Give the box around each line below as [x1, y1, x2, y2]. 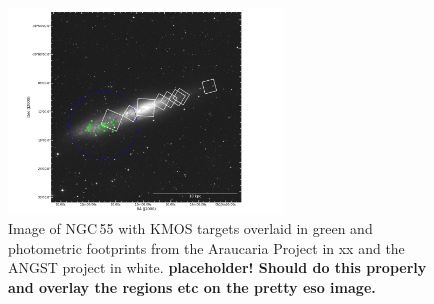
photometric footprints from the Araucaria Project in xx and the [8, 237, 405, 258]
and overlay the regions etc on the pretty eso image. [8, 277, 376, 298]
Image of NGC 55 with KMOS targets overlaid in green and [8, 218, 373, 239]
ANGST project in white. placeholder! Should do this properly [8, 257, 427, 278]
